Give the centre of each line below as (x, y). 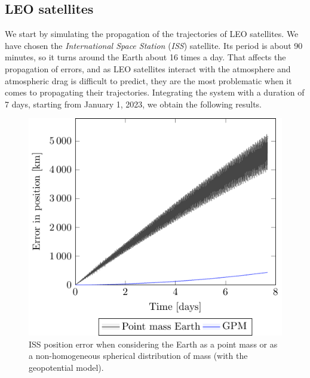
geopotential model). (66, 367)
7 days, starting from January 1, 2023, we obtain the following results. (133, 104)
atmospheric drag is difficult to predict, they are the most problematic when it (148, 80)
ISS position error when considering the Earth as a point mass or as (153, 344)
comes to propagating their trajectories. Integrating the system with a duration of (155, 92)
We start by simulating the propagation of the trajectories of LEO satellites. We (152, 34)
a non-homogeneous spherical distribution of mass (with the (138, 356)
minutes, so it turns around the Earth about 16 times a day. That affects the (145, 57)
